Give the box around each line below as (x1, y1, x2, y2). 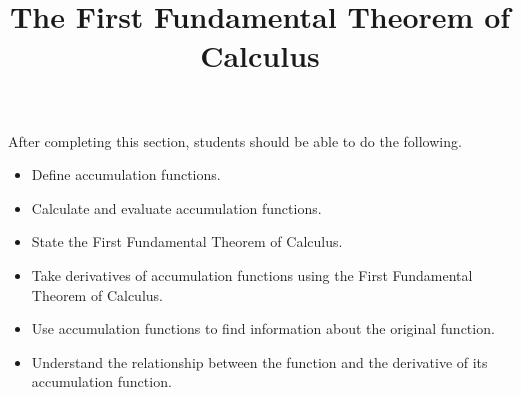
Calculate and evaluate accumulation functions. (31, 197, 322, 218)
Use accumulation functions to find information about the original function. (31, 318, 495, 339)
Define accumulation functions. (31, 164, 221, 185)
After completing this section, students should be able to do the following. (8, 130, 462, 151)
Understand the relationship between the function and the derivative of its (31, 351, 488, 372)
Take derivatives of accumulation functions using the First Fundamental (31, 264, 473, 285)
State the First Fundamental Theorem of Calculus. (31, 231, 343, 252)
